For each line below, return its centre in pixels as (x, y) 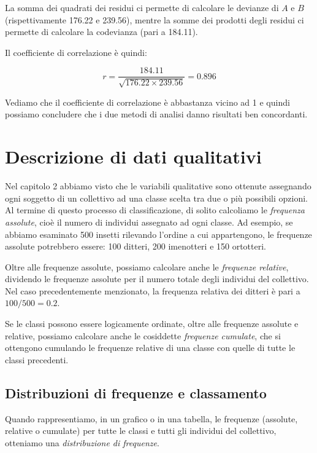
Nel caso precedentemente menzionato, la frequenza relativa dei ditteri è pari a (153, 290)
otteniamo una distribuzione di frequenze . (82, 442)
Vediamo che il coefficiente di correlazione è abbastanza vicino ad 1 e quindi (147, 102)
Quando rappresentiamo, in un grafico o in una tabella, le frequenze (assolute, (151, 418)
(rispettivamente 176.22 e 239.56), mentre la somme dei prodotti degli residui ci (155, 19)
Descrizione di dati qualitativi (133, 156)
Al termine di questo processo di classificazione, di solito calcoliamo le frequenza (155, 210)
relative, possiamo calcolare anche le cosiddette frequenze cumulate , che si (143, 335)
